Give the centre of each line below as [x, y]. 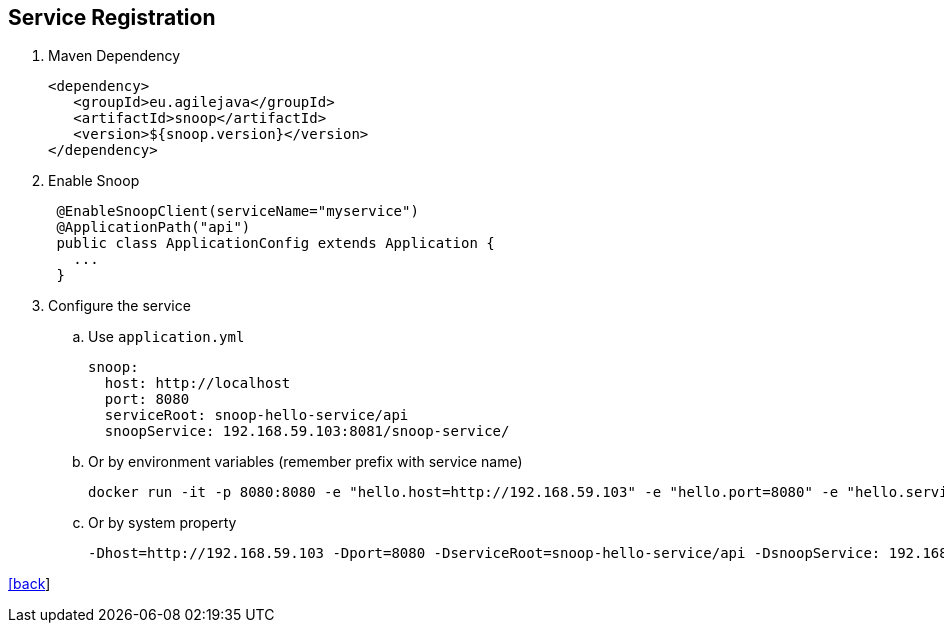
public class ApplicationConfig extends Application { [275, 243]
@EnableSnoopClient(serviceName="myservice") [237, 211]
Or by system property [162, 523]
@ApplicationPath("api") [153, 227]
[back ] [29, 584]
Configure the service [119, 306]
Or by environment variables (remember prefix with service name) [305, 462]
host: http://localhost [197, 383]
